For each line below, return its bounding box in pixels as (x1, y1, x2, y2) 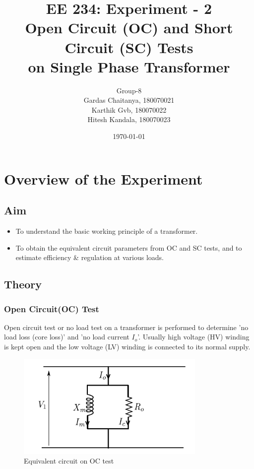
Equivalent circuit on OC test (24, 456, 114, 466)
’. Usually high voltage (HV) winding (137, 332, 250, 342)
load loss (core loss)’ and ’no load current (4, 332, 129, 342)
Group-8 (116, 85, 142, 95)
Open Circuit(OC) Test (4, 302, 99, 315)
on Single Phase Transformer (28, 56, 230, 76)
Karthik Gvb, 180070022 (91, 104, 167, 115)
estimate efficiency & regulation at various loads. (15, 252, 164, 263)
